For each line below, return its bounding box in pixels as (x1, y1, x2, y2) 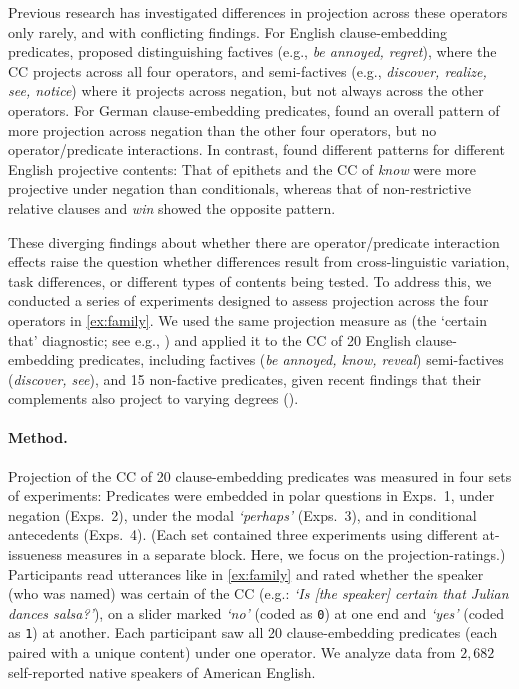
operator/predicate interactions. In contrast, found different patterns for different (8, 139, 505, 160)
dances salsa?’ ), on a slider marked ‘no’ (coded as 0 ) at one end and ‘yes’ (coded (8, 602, 505, 623)
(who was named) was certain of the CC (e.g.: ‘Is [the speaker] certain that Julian (8, 583, 509, 604)
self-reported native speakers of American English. (8, 661, 316, 682)
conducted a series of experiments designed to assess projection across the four (8, 290, 489, 311)
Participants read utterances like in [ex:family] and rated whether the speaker (8, 563, 484, 584)
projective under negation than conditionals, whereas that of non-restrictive (8, 178, 471, 199)
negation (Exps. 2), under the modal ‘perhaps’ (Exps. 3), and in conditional (8, 504, 477, 525)
